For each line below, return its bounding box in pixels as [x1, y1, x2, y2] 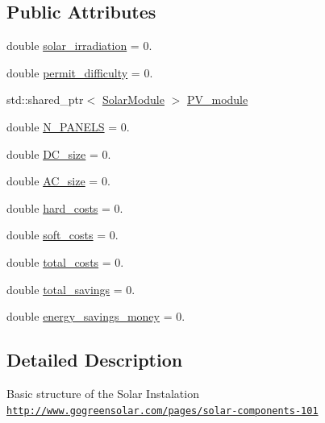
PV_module [186, 91, 248, 108]
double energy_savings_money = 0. [6, 308, 185, 325]
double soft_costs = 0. [6, 226, 119, 243]
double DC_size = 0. [6, 145, 111, 162]
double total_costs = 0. [6, 253, 124, 270]
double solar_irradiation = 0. [6, 37, 152, 54]
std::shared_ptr [6, 91, 84, 108]
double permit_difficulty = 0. [6, 64, 153, 81]
